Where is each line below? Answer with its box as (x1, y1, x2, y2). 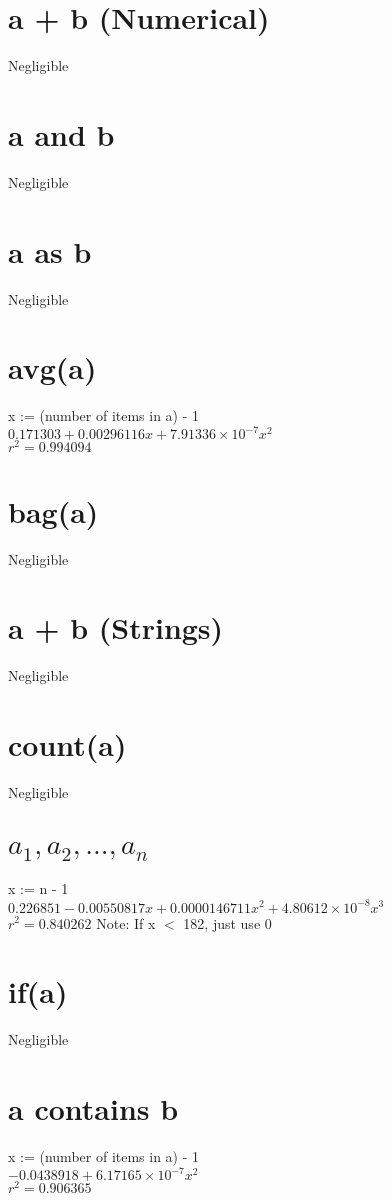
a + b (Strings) (8, 607, 224, 648)
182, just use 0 (183, 912, 272, 933)
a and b (8, 113, 115, 154)
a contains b (8, 1088, 179, 1129)
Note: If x (96, 912, 156, 933)
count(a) (8, 724, 127, 765)
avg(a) (8, 347, 97, 388)
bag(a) (8, 490, 99, 531)
